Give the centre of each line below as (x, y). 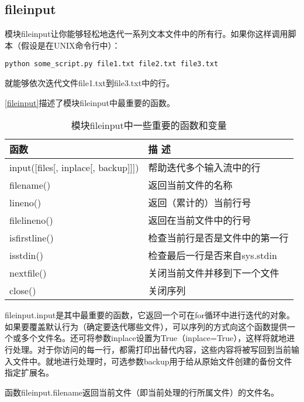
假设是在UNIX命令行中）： (70, 45)
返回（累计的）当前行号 (200, 203)
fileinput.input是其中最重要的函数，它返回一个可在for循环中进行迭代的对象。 (150, 315)
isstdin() (26, 255)
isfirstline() (32, 237)
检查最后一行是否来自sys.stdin (213, 255)
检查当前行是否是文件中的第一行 (218, 238)
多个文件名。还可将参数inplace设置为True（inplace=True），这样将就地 (154, 338)
